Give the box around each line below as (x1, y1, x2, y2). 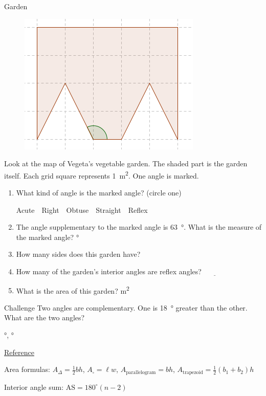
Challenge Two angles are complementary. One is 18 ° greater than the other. (4, 302, 248, 313)
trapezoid (183, 369, 203, 375)
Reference (4, 346, 34, 357)
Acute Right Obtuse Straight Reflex (16, 204, 148, 215)
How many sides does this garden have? (16, 249, 141, 259)
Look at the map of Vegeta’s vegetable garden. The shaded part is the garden (4, 158, 248, 169)
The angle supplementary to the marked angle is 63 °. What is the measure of (16, 222, 262, 232)
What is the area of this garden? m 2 (16, 283, 129, 296)
